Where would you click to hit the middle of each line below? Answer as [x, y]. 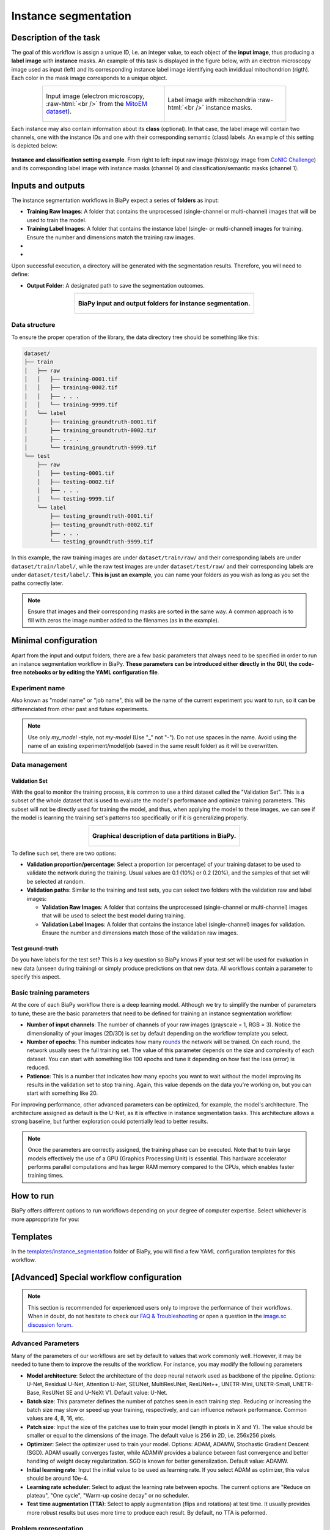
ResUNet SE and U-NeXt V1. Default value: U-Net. [105, 1393]
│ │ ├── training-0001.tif [71, 379]
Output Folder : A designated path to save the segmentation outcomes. [116, 285]
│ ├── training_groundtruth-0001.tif [90, 422]
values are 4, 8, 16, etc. [56, 1418]
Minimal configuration [54, 640]
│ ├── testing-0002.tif [76, 482]
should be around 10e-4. [57, 1479]
